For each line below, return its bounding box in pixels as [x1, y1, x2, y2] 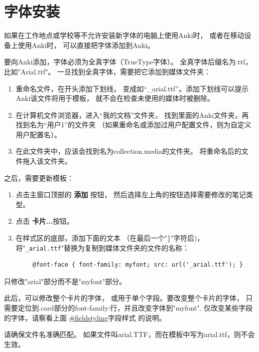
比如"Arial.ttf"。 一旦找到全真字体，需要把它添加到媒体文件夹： [4, 66, 211, 76]
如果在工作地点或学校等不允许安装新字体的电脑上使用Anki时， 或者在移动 [4, 30, 245, 40]
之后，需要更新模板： [4, 172, 74, 183]
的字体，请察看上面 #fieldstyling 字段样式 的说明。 [4, 312, 166, 323]
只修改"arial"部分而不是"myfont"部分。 [4, 276, 126, 286]
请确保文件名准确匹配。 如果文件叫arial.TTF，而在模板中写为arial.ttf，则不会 [4, 329, 255, 340]
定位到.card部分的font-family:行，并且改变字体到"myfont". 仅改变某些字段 [17, 303, 253, 313]
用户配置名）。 [15, 129, 61, 139]
